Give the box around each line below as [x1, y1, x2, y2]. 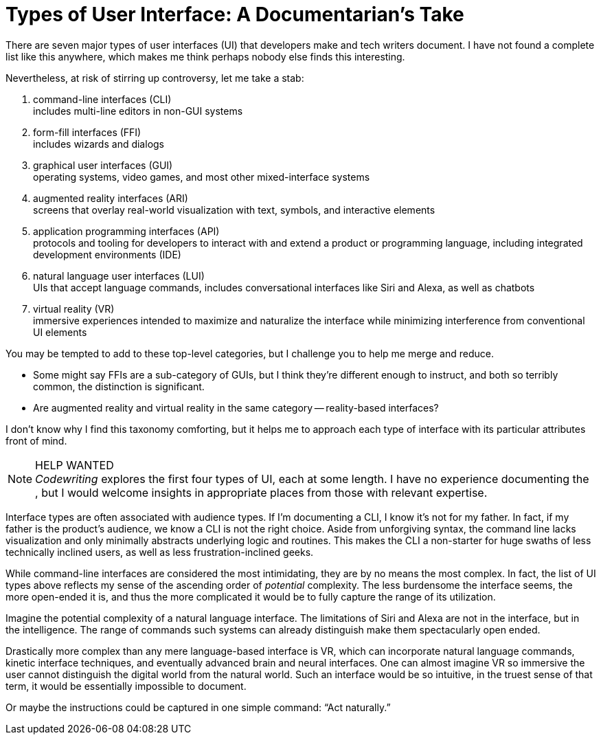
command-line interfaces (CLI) [33, 93, 172, 105]
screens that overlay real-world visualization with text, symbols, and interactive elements [33, 203, 435, 216]
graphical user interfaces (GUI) [33, 159, 173, 171]
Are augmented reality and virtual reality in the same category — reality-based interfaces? [33, 401, 439, 414]
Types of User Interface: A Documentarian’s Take [5, 3, 464, 26]
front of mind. [5, 434, 67, 447]
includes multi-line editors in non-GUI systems [33, 104, 243, 117]
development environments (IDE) [33, 248, 181, 260]
